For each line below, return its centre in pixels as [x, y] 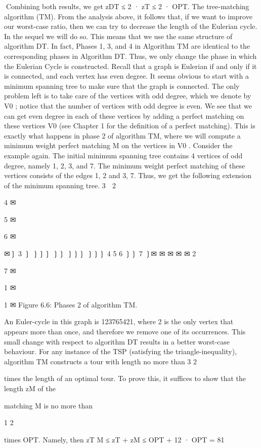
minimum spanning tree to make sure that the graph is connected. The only [122, 85]
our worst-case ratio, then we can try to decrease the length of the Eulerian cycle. [131, 26]
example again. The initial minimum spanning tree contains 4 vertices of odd [123, 155]
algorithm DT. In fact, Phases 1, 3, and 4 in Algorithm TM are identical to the [127, 46]
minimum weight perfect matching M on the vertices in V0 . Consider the [118, 145]
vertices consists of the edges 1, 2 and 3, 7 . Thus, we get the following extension [128, 175]
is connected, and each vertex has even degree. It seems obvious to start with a [126, 76]
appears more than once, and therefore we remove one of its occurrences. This [125, 332]
